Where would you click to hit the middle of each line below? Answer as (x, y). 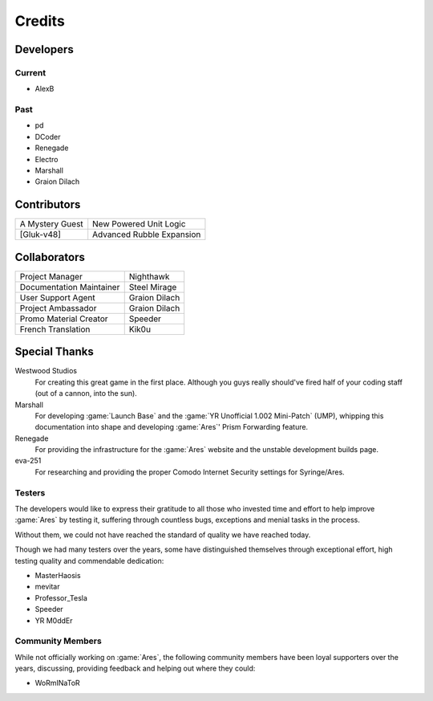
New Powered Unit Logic (139, 224)
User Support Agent (57, 297)
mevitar (47, 587)
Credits (40, 21)
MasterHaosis (58, 575)
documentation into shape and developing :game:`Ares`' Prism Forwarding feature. (172, 427)
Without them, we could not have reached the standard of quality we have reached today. (163, 535)
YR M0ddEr (54, 620)
